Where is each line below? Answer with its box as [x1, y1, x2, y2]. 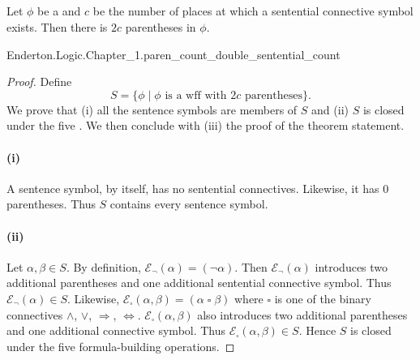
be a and [37, 2, 81, 19]
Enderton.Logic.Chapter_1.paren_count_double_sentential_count [6, 45, 341, 62]
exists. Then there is [6, 18, 108, 35]
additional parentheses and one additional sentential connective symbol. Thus [6, 274, 392, 291]
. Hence [298, 322, 336, 339]
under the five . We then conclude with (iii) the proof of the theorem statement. [6, 117, 405, 134]
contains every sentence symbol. [109, 195, 268, 212]
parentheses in [125, 18, 196, 35]
